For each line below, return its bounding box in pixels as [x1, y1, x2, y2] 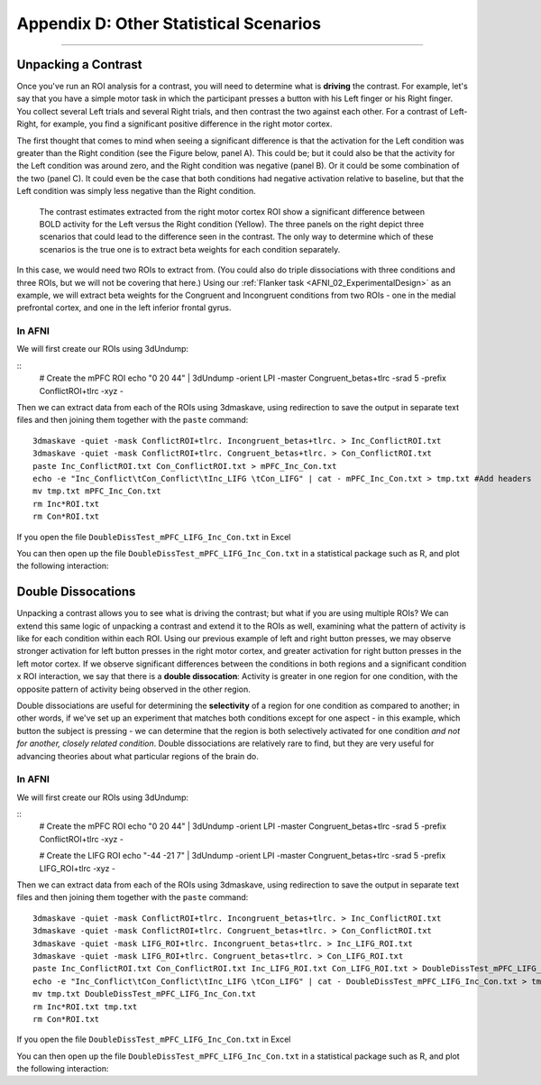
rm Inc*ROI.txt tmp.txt [32, 1001, 138, 1012]
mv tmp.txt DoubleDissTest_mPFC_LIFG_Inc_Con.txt [32, 988, 257, 999]
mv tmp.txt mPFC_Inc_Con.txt [32, 486, 161, 496]
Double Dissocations [16, 584, 136, 600]
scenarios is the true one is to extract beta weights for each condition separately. [39, 244, 341, 254]
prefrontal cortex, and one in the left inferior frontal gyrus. [16, 302, 232, 313]
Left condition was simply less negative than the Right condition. [16, 186, 256, 197]
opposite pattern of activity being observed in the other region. [16, 684, 252, 694]
